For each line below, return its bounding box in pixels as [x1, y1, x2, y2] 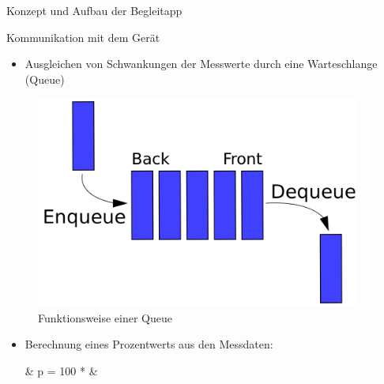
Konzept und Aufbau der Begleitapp [6, 2, 183, 18]
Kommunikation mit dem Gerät [6, 28, 160, 45]
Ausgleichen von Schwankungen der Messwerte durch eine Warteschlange [24, 55, 378, 72]
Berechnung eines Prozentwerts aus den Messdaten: [24, 336, 273, 352]
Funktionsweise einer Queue [38, 309, 172, 326]
